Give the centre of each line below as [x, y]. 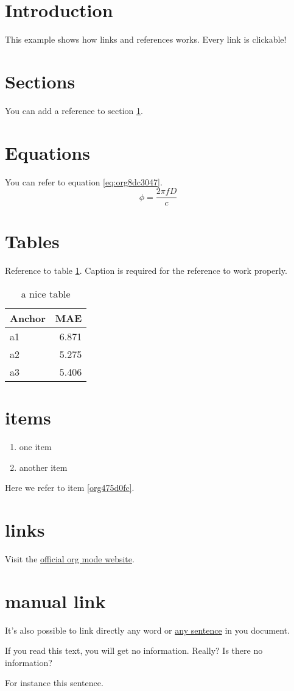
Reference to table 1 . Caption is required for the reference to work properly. [146, 270]
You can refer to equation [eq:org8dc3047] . [84, 181]
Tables [32, 241]
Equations [47, 152]
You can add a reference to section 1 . [74, 110]
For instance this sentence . [54, 683]
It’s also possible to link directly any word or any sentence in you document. [147, 630]
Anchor [28, 318]
